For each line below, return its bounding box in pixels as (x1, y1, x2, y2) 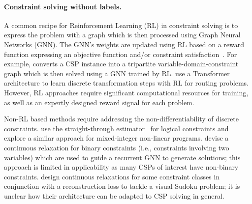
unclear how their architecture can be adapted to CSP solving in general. (4, 190, 224, 201)
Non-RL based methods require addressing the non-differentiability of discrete (4, 114, 239, 124)
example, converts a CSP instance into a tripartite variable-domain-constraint (4, 58, 239, 69)
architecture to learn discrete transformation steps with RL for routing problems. (4, 78, 249, 88)
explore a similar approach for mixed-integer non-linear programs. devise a (4, 133, 229, 143)
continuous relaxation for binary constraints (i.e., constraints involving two (4, 142, 229, 152)
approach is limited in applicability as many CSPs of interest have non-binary (4, 162, 239, 172)
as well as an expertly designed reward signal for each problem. (4, 97, 194, 107)
